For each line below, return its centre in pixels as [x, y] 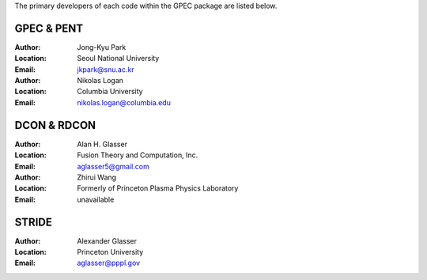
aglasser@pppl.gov [109, 263]
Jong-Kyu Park [102, 47]
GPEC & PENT [49, 28]
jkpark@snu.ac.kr [106, 69]
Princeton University [110, 252]
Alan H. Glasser [102, 144]
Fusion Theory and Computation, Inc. [138, 155]
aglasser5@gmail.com [113, 166]
